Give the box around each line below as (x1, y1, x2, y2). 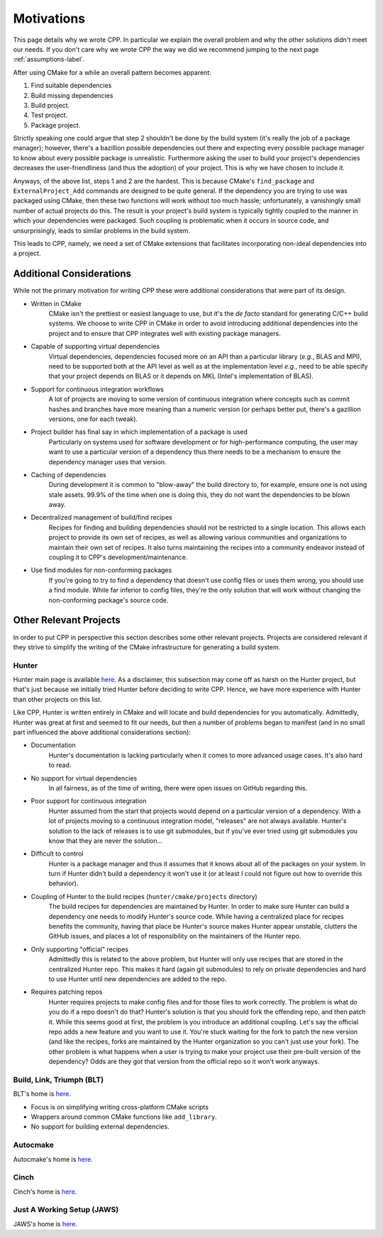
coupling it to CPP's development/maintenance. (48, 553, 188, 561)
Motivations (13, 11, 85, 26)
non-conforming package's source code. (48, 595, 169, 604)
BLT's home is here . (13, 1090, 71, 1098)
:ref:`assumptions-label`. (13, 55, 85, 64)
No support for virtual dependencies (30, 773, 138, 783)
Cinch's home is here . (13, 1187, 77, 1196)
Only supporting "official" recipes (30, 945, 129, 953)
